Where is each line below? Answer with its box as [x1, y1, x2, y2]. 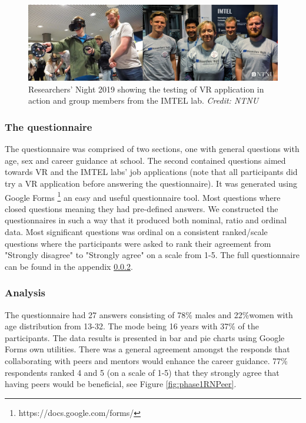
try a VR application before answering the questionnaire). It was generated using [5, 177, 297, 189]
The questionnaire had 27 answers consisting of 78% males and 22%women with [5, 308, 293, 320]
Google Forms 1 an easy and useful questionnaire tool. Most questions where [5, 189, 281, 203]
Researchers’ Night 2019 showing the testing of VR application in [28, 82, 264, 95]
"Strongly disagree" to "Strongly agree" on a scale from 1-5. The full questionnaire [5, 249, 300, 261]
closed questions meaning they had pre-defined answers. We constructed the [5, 202, 278, 214]
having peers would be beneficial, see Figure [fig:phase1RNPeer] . [5, 378, 237, 390]
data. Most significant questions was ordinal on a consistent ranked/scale [5, 226, 268, 237]
